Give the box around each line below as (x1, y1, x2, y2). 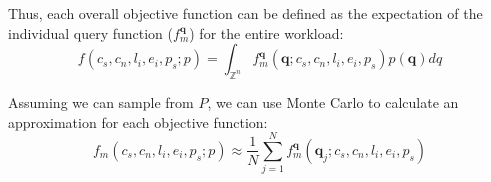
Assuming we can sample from (8, 91, 194, 112)
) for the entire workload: (189, 22, 344, 43)
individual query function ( (8, 22, 173, 43)
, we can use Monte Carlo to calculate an (207, 91, 459, 112)
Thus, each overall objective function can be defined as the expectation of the (8, 3, 483, 23)
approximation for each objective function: (8, 111, 268, 132)
